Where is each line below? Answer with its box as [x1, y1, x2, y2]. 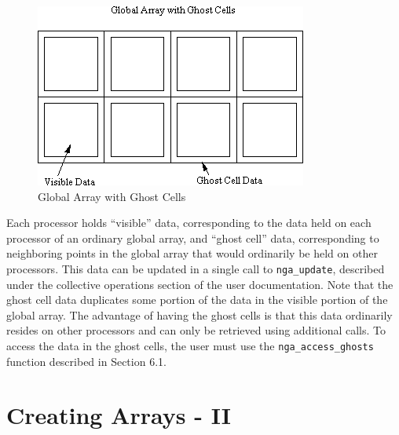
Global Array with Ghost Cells [38, 188, 186, 204]
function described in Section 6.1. [6, 353, 167, 369]
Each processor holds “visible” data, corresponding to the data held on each [6, 214, 372, 231]
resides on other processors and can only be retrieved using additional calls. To [6, 322, 386, 338]
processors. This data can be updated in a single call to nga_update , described [6, 260, 385, 276]
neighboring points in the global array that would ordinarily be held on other [6, 245, 378, 261]
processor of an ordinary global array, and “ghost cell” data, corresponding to [6, 229, 379, 246]
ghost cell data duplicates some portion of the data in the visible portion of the [6, 291, 388, 308]
